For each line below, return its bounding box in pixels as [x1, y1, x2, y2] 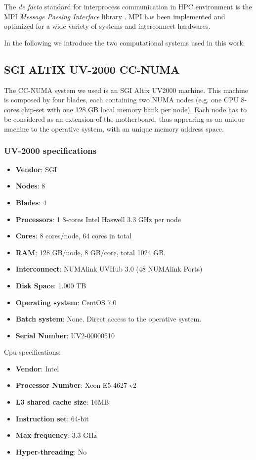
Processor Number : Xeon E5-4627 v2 [15, 380, 137, 390]
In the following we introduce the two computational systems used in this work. [4, 37, 245, 47]
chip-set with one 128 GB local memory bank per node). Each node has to [21, 104, 247, 114]
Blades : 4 [15, 197, 46, 207]
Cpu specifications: [4, 347, 61, 357]
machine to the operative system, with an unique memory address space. [4, 123, 224, 134]
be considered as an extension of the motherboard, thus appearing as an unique [4, 114, 245, 124]
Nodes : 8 [15, 181, 45, 191]
